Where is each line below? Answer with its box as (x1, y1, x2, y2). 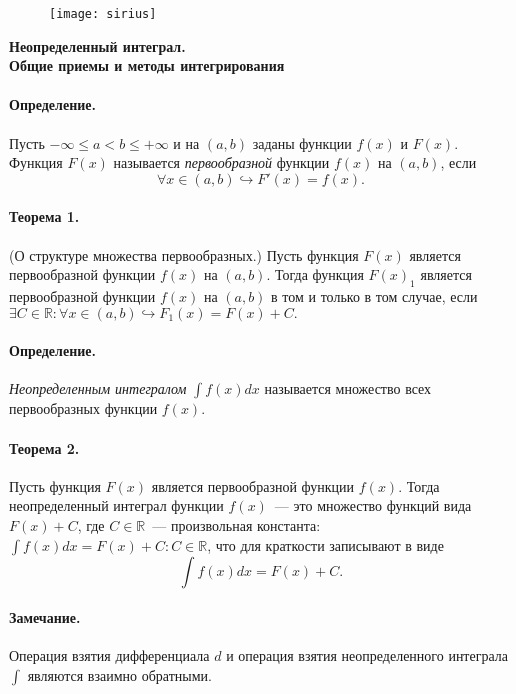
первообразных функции (9, 398, 158, 419)
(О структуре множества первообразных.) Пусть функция (9, 244, 359, 265)
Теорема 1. (9, 206, 80, 227)
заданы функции (252, 132, 352, 153)
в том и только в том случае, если (271, 286, 478, 307)
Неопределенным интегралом (9, 378, 187, 399)
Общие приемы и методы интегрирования (9, 55, 285, 76)
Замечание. (9, 607, 81, 628)
